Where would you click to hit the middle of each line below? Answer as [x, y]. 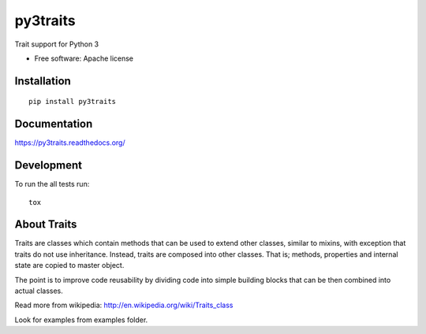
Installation [43, 81]
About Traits [46, 225]
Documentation [54, 124]
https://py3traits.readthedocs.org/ [70, 143]
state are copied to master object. [69, 265]
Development [49, 165]
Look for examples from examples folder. [81, 320]
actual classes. [39, 291]
